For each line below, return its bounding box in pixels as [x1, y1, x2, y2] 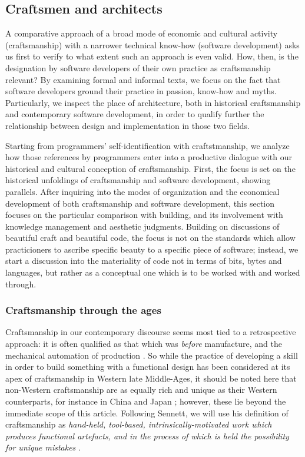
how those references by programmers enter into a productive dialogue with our [5, 151, 293, 163]
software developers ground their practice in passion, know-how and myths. [5, 85, 277, 97]
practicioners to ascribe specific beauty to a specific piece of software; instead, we [5, 243, 299, 255]
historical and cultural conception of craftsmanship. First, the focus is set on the [5, 162, 296, 174]
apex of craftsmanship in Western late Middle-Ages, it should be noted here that [5, 372, 297, 384]
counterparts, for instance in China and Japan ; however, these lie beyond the [5, 395, 286, 408]
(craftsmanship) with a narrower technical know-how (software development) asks [5, 38, 300, 51]
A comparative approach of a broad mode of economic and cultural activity [5, 27, 278, 39]
